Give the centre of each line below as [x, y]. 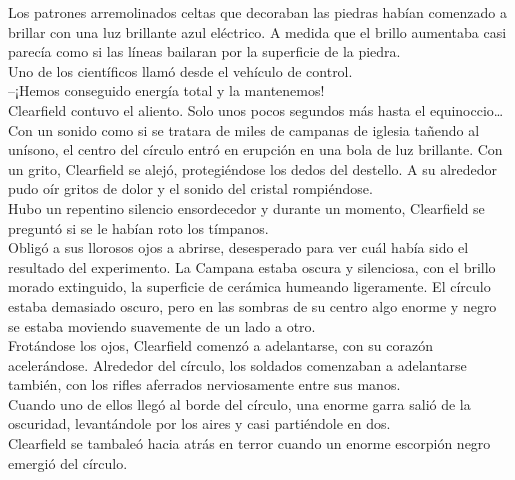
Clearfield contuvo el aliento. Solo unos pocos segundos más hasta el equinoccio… [256, 109]
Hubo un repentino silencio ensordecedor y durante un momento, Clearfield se [246, 207]
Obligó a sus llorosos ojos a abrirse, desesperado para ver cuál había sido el [238, 247]
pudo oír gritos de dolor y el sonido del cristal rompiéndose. [190, 188]
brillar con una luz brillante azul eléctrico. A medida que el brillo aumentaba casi [257, 31]
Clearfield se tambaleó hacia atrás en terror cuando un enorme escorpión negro [249, 443]
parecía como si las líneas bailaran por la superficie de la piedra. [204, 51]
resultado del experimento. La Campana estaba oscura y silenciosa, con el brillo [252, 266]
